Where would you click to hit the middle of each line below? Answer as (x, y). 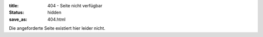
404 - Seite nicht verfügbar (75, 6)
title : (14, 6)
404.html (56, 19)
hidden (55, 13)
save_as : (18, 19)
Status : (17, 13)
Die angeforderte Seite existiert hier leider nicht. (57, 28)
